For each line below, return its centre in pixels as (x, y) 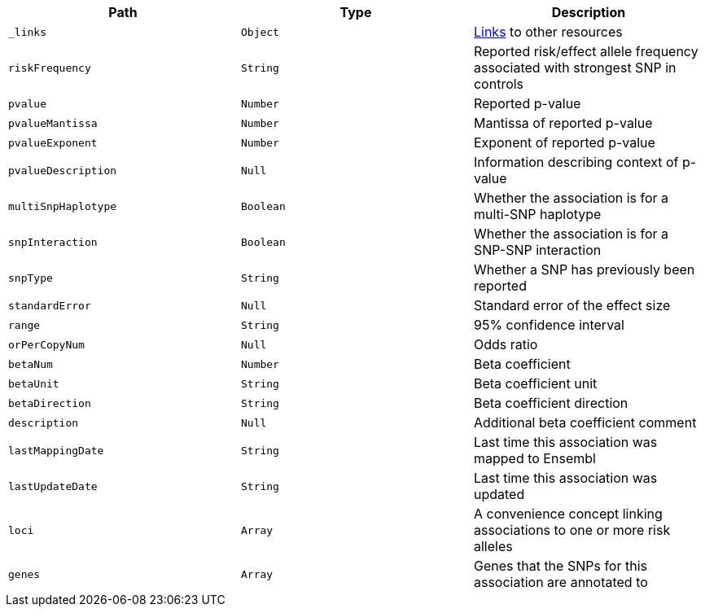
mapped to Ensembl (534, 458)
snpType (31, 278)
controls (499, 84)
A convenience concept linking (568, 514)
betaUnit (34, 383)
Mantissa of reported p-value (563, 123)
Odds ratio (506, 344)
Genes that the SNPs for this (560, 566)
